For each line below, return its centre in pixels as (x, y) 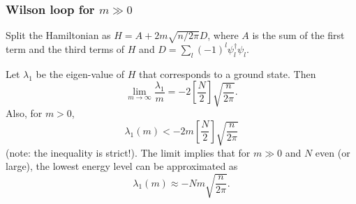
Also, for (24, 113)
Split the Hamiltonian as (58, 35)
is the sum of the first (298, 35)
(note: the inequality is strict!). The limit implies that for (128, 152)
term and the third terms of (65, 48)
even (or (333, 152)
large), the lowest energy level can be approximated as (122, 166)
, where (223, 35)
